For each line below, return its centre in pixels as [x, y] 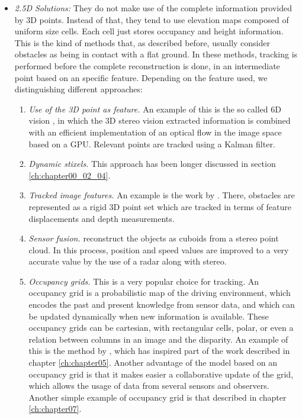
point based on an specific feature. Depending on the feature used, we [141, 77]
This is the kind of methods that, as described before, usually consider [142, 42]
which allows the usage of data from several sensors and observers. [149, 386]
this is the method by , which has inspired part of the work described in [159, 351]
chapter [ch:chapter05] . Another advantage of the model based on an [153, 362]
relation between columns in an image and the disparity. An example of [158, 339]
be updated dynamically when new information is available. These [149, 316]
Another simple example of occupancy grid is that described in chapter [158, 397]
